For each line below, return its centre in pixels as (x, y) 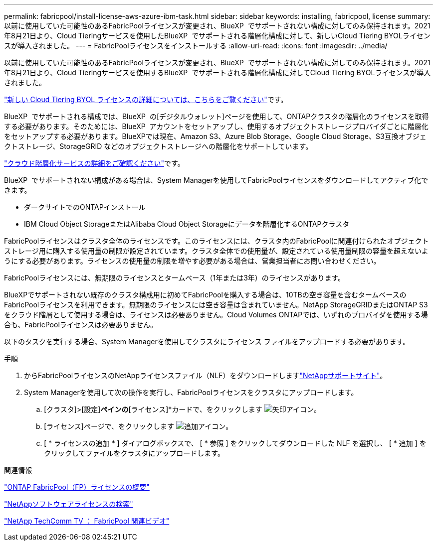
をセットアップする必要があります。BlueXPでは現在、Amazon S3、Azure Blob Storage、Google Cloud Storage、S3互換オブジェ (215, 136)
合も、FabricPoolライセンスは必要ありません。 (81, 325)
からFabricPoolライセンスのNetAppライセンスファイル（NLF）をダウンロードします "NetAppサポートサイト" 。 (206, 375)
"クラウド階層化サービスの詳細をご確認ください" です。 (94, 163)
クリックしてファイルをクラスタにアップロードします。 (134, 453)
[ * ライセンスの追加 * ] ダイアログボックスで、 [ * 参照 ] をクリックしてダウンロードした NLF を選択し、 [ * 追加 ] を (235, 443)
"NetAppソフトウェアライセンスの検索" (69, 504)
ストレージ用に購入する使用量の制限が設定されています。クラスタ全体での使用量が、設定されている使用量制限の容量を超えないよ (216, 251)
